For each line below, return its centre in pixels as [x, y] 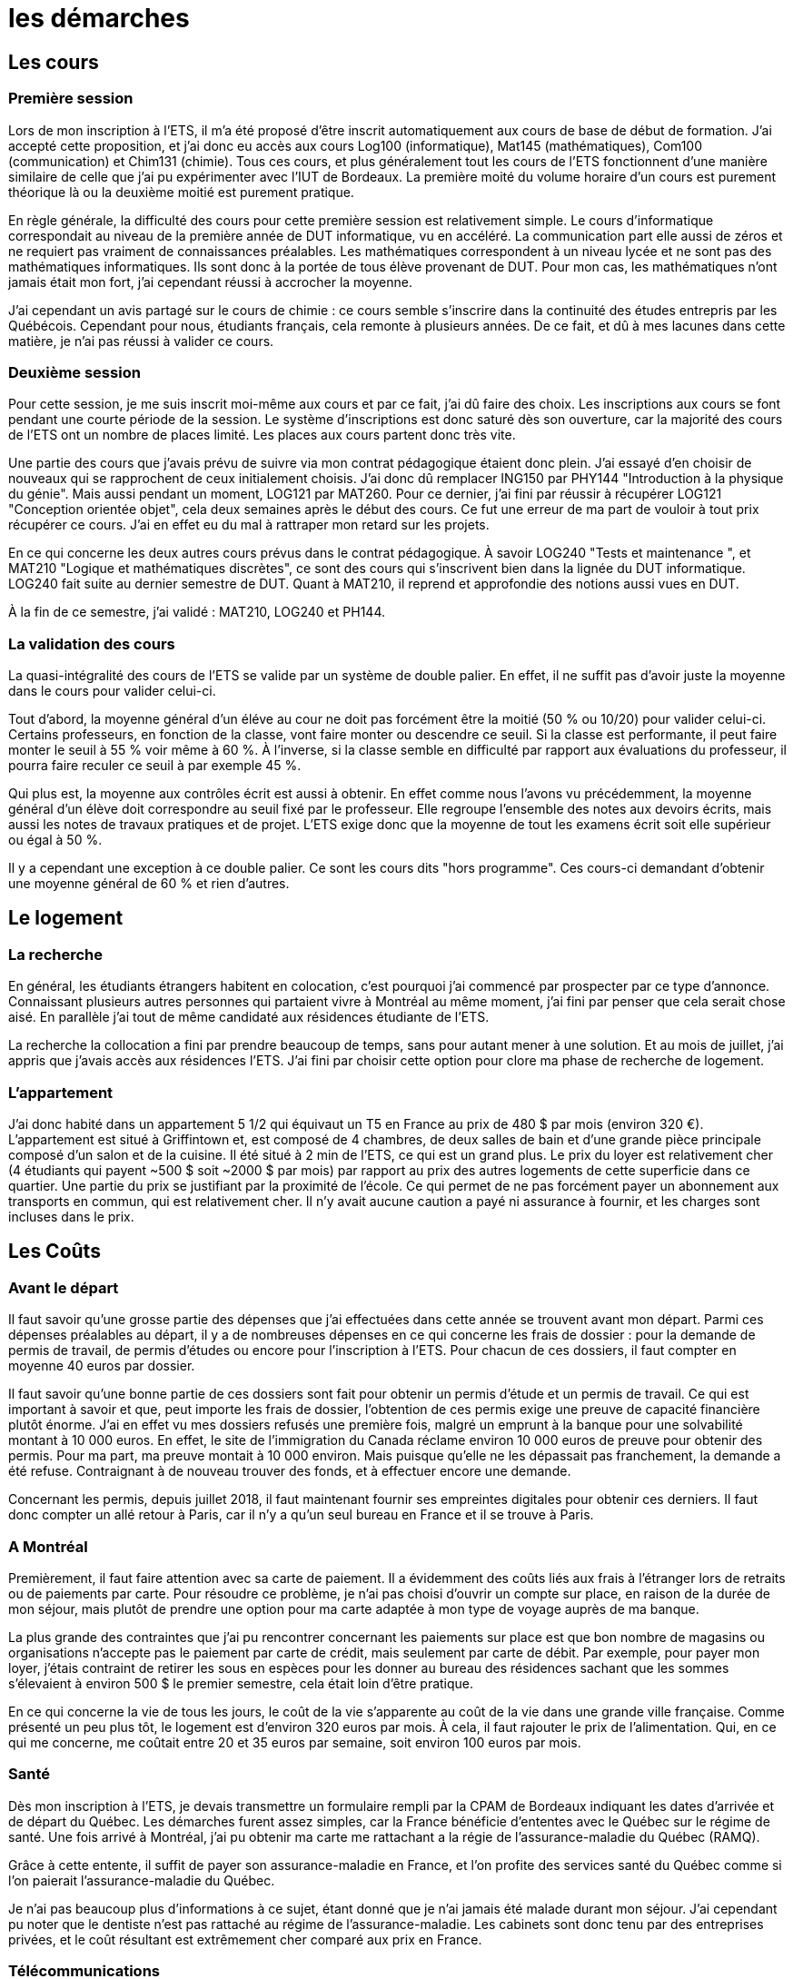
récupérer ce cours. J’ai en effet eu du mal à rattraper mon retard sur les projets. [249, 525]
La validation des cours [92, 643]
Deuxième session [74, 372]
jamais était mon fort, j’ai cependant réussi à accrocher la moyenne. [210, 282]
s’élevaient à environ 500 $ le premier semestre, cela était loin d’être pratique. [241, 1683]
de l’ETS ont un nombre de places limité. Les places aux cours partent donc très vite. [262, 435]
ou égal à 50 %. [55, 840]
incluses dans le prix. [71, 1217]
